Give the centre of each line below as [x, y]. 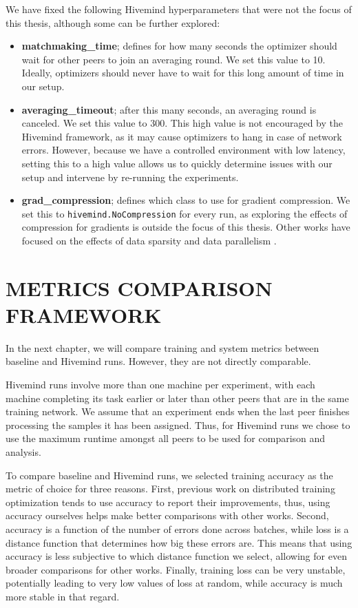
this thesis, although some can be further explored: [113, 22]
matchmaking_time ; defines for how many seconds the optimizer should [179, 46]
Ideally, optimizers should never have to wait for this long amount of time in [183, 73]
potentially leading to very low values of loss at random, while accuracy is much [174, 583]
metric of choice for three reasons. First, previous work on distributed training [170, 489]
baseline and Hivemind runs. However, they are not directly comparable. [158, 361]
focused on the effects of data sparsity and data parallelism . [149, 240]
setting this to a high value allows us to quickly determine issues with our [177, 163]
